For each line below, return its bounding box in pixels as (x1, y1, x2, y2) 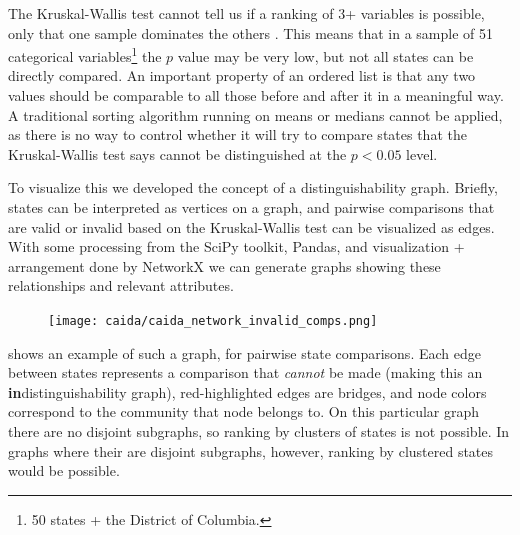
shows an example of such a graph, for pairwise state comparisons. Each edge (8, 342, 481, 363)
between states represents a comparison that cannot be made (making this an (8, 362, 483, 383)
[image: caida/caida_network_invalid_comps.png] (48, 313, 378, 328)
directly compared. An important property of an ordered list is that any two (8, 65, 476, 86)
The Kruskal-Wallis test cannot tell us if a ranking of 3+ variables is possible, (8, 3, 485, 23)
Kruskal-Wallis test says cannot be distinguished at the (8, 143, 347, 164)
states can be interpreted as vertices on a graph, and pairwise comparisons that (8, 197, 495, 217)
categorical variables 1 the (8, 43, 162, 66)
